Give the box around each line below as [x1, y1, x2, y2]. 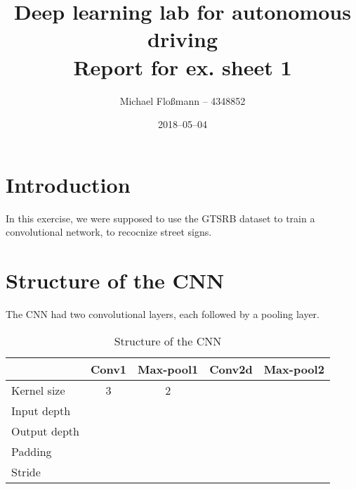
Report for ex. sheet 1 [73, 52, 292, 81]
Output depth [11, 422, 79, 439]
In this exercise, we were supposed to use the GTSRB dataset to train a [6, 210, 315, 225]
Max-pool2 [263, 360, 324, 377]
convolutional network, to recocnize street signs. [6, 224, 212, 239]
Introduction [6, 170, 131, 198]
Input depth [11, 402, 71, 419]
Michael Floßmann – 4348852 [119, 93, 246, 108]
